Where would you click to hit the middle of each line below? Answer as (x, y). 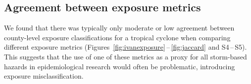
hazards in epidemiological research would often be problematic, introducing (120, 66)
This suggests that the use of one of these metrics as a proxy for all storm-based (125, 56)
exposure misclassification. (44, 76)
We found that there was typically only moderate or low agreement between (119, 28)
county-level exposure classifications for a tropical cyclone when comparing (117, 37)
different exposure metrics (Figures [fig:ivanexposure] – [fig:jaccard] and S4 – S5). (125, 47)
